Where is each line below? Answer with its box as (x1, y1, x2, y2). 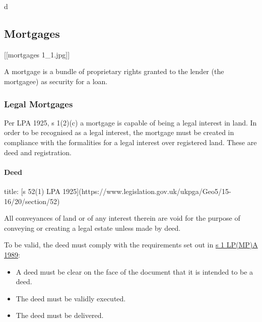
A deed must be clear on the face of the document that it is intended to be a (16, 266, 253, 277)
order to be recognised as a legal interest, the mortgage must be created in (4, 127, 234, 138)
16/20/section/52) (4, 196, 60, 206)
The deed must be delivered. (16, 310, 104, 320)
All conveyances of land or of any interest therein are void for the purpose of (4, 213, 240, 223)
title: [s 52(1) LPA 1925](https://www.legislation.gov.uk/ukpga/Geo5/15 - (4, 185, 231, 196)
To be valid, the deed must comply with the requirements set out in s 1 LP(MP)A (4, 239, 258, 250)
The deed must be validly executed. (16, 293, 126, 303)
